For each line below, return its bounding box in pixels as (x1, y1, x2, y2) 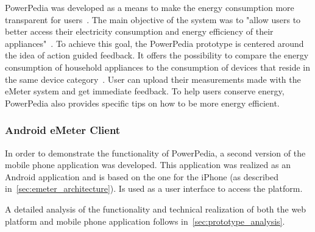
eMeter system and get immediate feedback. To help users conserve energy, (5, 85, 285, 97)
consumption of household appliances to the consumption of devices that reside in (5, 60, 311, 73)
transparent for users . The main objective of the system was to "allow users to (5, 13, 301, 26)
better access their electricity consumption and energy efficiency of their (5, 25, 274, 38)
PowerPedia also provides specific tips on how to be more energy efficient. (5, 96, 280, 109)
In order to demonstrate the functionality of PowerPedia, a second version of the (5, 146, 306, 159)
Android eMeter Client (5, 122, 121, 138)
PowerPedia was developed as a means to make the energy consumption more (5, 1, 294, 13)
